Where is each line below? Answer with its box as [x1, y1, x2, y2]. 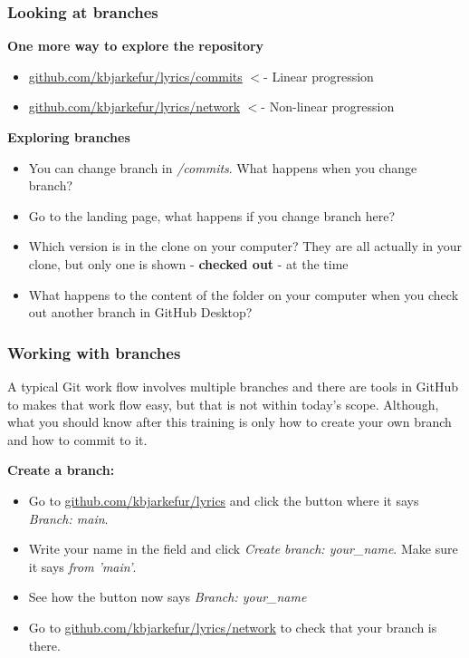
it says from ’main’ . [28, 556, 137, 576]
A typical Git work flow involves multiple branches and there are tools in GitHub [7, 376, 458, 395]
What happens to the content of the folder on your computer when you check [28, 285, 459, 304]
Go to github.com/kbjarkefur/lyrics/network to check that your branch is [28, 617, 437, 636]
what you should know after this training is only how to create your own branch [7, 412, 452, 431]
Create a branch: [7, 460, 115, 479]
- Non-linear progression [261, 97, 395, 116]
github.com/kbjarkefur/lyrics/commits [28, 66, 243, 85]
